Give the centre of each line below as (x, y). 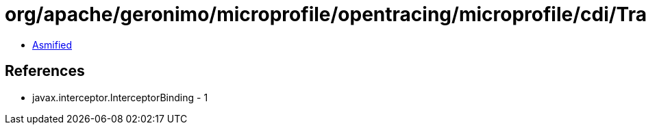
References (45, 71)
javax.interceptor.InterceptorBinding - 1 (120, 97)
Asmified (52, 44)
